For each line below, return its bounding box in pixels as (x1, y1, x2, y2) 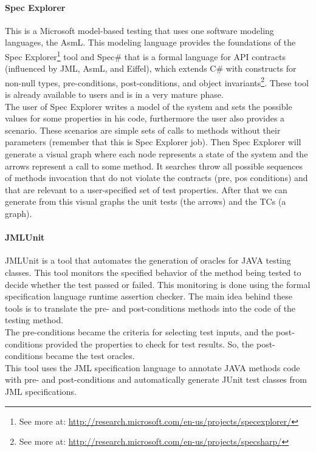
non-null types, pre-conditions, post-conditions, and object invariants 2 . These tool (5, 74, 309, 89)
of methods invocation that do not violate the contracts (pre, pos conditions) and (5, 171, 308, 184)
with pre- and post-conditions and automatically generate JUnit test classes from (5, 373, 307, 386)
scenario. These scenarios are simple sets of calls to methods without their (5, 123, 281, 136)
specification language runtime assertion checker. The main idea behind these (5, 290, 292, 303)
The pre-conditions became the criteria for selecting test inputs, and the (5, 325, 273, 338)
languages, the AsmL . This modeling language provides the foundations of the (5, 36, 296, 49)
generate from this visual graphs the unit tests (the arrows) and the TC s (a (5, 195, 286, 208)
